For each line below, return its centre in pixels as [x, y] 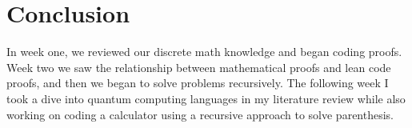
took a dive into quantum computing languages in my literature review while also [206, 98]
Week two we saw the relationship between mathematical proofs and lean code [199, 67]
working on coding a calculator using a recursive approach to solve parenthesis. [200, 114]
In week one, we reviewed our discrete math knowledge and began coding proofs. [204, 52]
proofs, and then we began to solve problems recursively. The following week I [198, 83]
